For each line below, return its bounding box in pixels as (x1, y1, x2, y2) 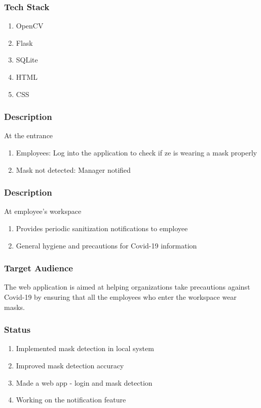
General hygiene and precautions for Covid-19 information (16, 240, 197, 250)
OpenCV (16, 20, 44, 31)
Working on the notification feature (16, 394, 126, 405)
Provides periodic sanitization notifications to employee (16, 223, 188, 233)
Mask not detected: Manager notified (16, 164, 131, 175)
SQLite (16, 54, 38, 65)
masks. (4, 301, 25, 312)
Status (4, 323, 31, 336)
